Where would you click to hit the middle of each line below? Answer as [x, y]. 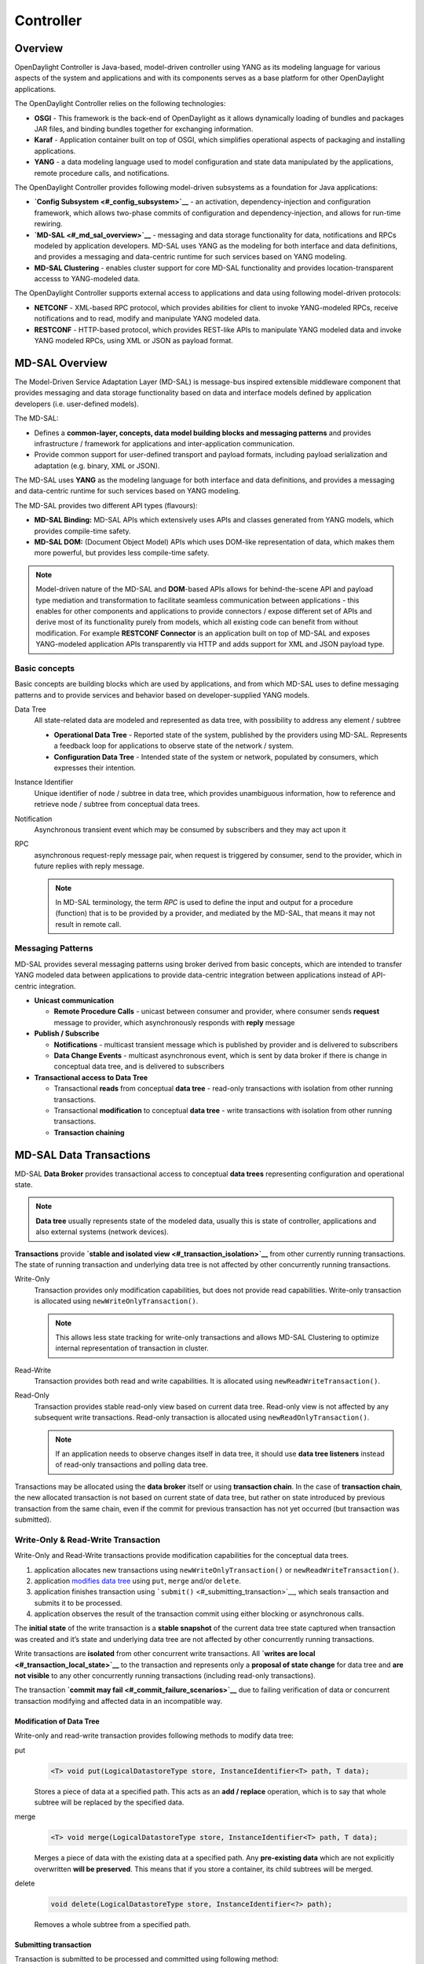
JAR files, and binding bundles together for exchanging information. [144, 129]
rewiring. [48, 224]
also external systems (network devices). [102, 1232]
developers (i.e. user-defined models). [77, 404]
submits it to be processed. [78, 1603]
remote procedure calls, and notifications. [102, 173]
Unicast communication [74, 1001]
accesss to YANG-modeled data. [87, 279]
